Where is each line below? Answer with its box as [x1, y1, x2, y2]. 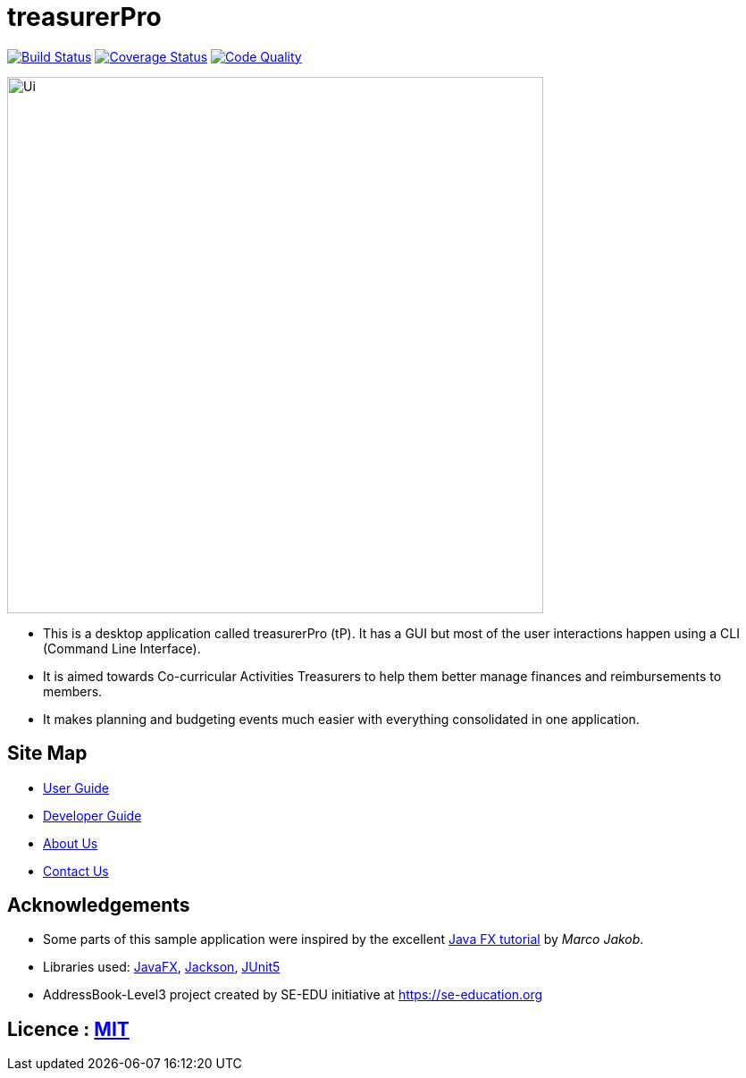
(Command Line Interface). [43, 640, 201, 656]
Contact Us [43, 863, 109, 879]
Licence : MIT [7, 1017, 130, 1040]
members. [43, 683, 103, 699]
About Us [43, 835, 98, 851]
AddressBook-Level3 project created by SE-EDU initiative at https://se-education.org [43, 987, 543, 1003]
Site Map [7, 742, 88, 765]
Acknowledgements [7, 894, 190, 917]
